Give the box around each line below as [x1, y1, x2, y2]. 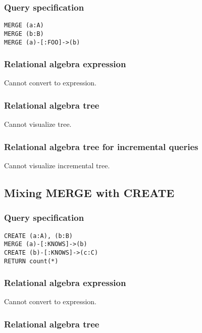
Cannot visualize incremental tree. [4, 160, 110, 171]
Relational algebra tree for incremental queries [4, 140, 198, 153]
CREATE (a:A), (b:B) [4, 232, 73, 240]
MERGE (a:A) [4, 22, 44, 29]
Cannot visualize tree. [4, 119, 72, 129]
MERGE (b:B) [4, 30, 44, 37]
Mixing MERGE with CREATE [4, 185, 175, 201]
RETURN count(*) [4, 257, 59, 265]
